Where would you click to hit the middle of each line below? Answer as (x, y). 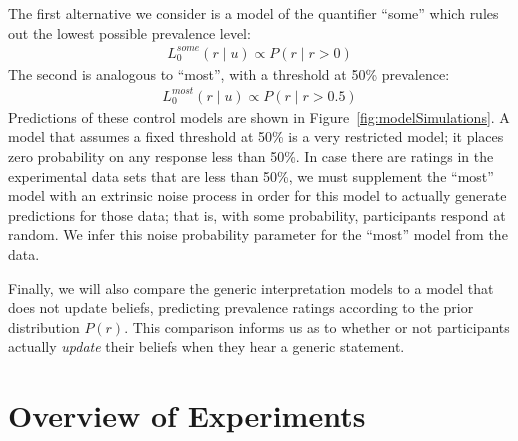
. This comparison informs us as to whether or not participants (317, 326)
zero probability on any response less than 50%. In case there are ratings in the (251, 156)
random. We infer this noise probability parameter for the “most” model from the (258, 234)
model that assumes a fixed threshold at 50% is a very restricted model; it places (256, 136)
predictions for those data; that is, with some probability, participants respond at (257, 214)
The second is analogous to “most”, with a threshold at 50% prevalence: (229, 73)
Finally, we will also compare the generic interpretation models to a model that (251, 287)
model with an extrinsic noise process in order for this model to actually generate (257, 195)
